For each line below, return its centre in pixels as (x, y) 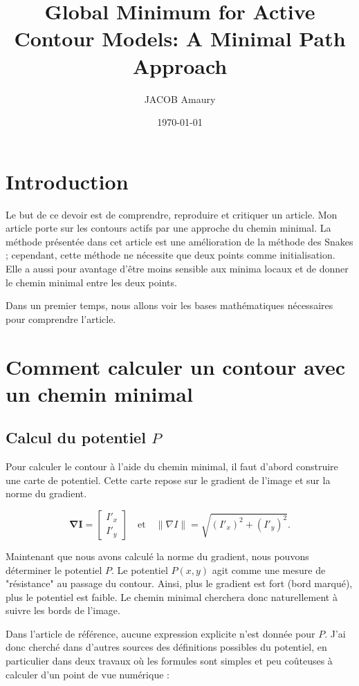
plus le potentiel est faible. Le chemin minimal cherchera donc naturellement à (172, 596)
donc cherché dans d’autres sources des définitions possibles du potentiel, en (166, 647)
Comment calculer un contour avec (176, 366)
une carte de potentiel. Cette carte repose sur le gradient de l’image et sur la (168, 480)
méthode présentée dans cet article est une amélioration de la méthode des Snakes (179, 241)
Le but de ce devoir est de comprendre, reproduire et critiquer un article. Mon (172, 214)
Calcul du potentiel (76, 437)
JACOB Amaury (180, 99)
